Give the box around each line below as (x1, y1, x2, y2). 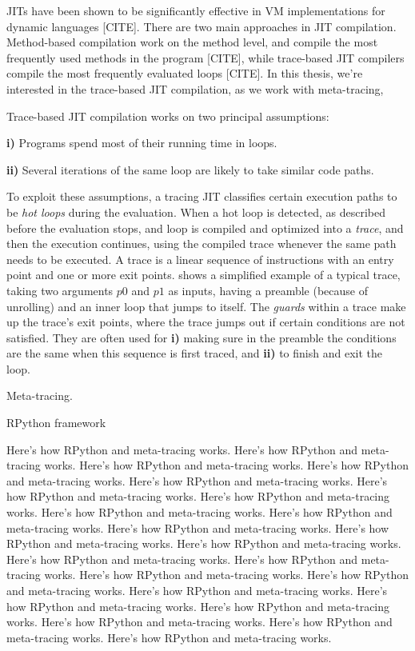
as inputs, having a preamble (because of (168, 282, 368, 298)
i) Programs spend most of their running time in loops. (6, 134, 277, 151)
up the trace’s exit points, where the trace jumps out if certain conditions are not (6, 314, 405, 330)
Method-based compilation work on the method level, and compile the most (6, 34, 378, 50)
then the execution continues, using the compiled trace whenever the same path (6, 235, 397, 252)
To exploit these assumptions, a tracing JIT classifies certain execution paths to (6, 188, 397, 205)
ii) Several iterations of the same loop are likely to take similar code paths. (6, 161, 374, 178)
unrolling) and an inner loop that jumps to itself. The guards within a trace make (6, 298, 406, 314)
